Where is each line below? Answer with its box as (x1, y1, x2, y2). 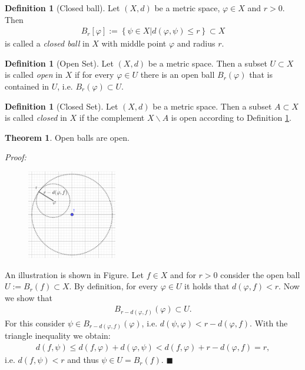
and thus (67, 354, 99, 366)
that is (249, 68, 273, 81)
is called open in (5, 68, 62, 81)
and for (170, 268, 196, 280)
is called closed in (5, 111, 67, 124)
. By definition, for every (69, 280, 158, 292)
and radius (177, 37, 216, 49)
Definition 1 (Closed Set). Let (5, 100, 118, 112)
